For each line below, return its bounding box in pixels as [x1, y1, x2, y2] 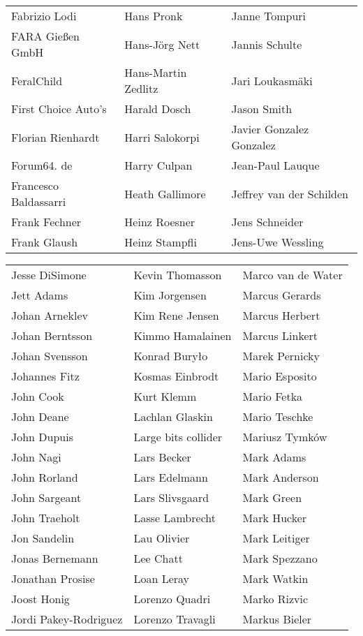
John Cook [11, 388, 64, 404]
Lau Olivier [133, 530, 190, 546]
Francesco [11, 177, 59, 193]
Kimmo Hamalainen [133, 327, 232, 343]
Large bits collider [133, 429, 223, 445]
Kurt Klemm [133, 388, 197, 404]
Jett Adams [11, 287, 68, 303]
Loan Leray [133, 570, 190, 586]
